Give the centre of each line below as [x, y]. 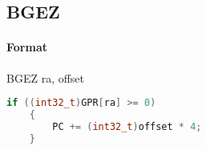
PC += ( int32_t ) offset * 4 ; [127, 126]
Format [27, 47]
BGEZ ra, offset [46, 77]
